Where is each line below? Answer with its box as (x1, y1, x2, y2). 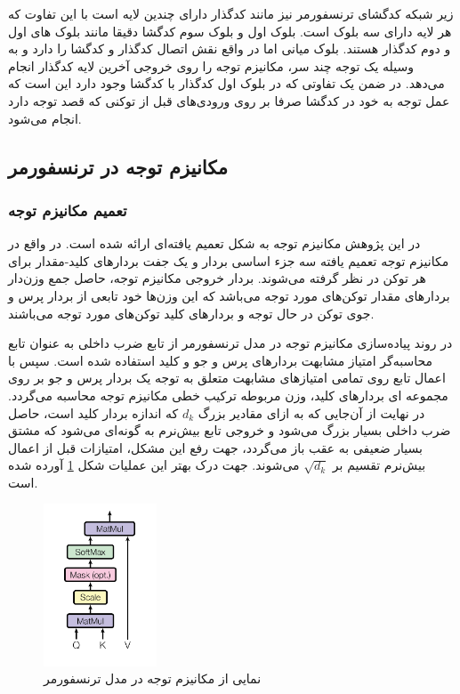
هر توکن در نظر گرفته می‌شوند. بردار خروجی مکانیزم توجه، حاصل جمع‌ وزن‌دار (8, 269, 426, 287)
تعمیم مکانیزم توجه (8, 198, 127, 221)
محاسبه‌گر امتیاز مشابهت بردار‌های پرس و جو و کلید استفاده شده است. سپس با (8, 351, 432, 369)
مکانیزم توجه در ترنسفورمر (8, 152, 229, 180)
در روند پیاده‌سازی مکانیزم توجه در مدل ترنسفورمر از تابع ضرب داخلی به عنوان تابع (8, 334, 453, 352)
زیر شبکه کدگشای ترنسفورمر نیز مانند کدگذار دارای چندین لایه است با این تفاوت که (8, 4, 454, 22)
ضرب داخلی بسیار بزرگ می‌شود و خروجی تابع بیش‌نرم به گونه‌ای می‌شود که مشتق (8, 421, 451, 440)
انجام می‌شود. (8, 109, 82, 127)
